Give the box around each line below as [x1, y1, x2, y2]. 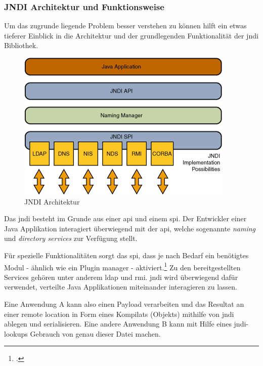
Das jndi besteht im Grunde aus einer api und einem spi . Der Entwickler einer [4, 213, 247, 224]
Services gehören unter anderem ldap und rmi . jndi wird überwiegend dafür [4, 271, 238, 282]
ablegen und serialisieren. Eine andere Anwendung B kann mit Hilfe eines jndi [4, 318, 246, 329]
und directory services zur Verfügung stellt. [4, 233, 138, 243]
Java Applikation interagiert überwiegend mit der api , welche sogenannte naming [4, 223, 256, 233]
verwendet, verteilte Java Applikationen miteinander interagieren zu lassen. [4, 281, 237, 292]
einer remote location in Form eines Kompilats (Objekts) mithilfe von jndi [4, 308, 234, 319]
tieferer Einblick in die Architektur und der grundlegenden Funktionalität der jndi [4, 30, 258, 40]
